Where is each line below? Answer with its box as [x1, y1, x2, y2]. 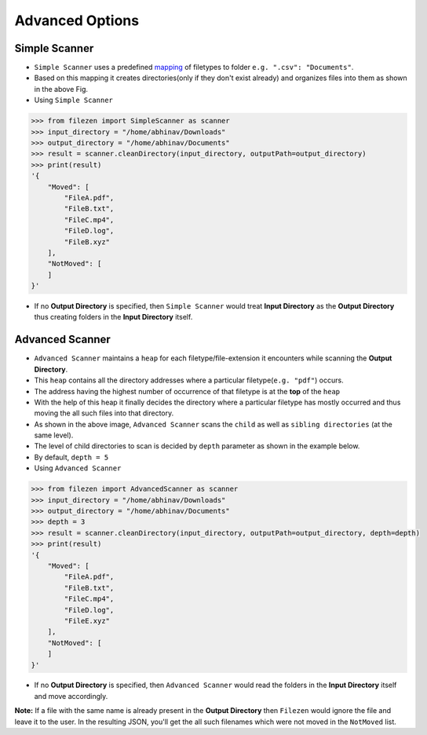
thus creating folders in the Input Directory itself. [34, 313, 193, 322]
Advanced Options [14, 12, 140, 29]
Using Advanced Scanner [34, 463, 122, 473]
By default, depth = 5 [34, 452, 109, 462]
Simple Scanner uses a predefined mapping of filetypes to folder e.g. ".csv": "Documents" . [34, 63, 354, 72]
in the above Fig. [34, 84, 89, 93]
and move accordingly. [34, 691, 108, 700]
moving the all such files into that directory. [34, 408, 174, 418]
